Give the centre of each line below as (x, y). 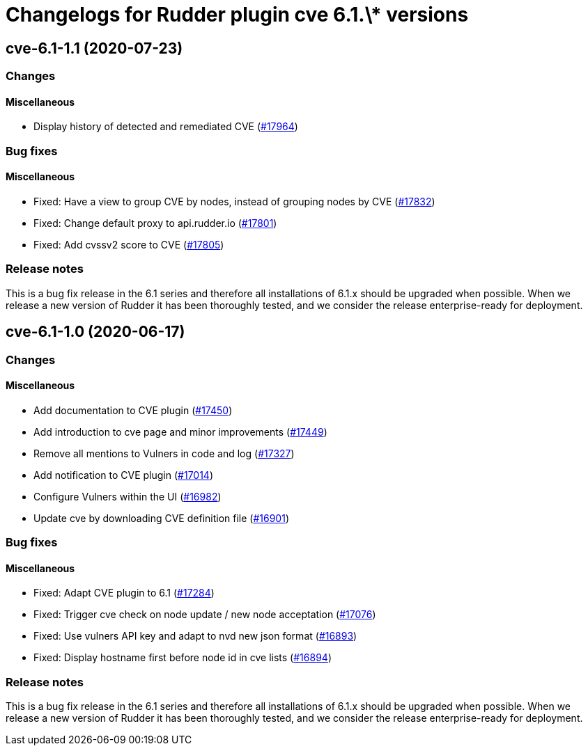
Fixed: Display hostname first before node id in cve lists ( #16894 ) (183, 658)
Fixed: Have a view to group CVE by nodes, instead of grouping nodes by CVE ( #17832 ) (234, 201)
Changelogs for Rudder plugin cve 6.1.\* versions (237, 15)
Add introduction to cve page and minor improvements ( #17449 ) (180, 432)
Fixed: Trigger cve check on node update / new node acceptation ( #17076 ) (205, 615)
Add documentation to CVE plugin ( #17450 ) (133, 410)
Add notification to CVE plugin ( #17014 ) (124, 475)
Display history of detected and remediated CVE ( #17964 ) (166, 127)
